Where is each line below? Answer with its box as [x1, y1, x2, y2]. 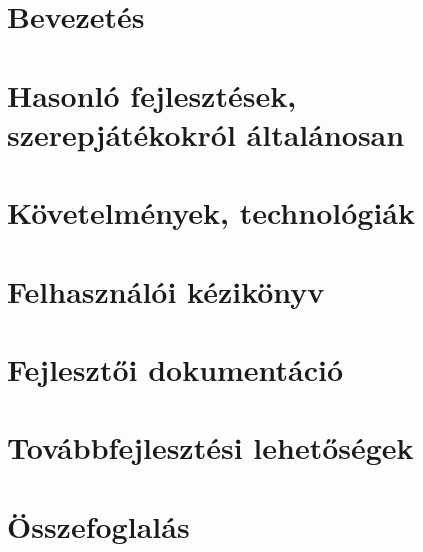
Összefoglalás [7, 505, 190, 546]
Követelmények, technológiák [7, 192, 415, 233]
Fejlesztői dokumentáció [7, 348, 344, 389]
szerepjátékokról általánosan [7, 113, 405, 154]
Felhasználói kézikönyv [7, 270, 325, 311]
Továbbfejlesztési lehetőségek [7, 427, 414, 468]
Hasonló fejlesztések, [7, 74, 297, 115]
